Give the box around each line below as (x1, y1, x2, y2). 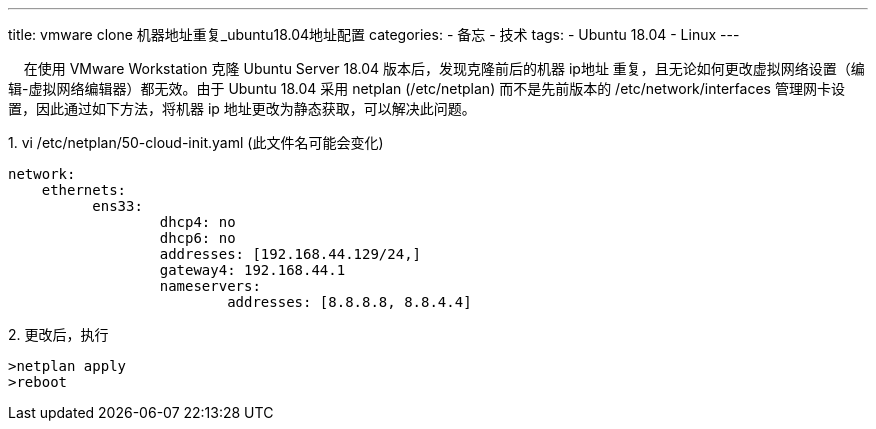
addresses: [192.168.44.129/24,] (159, 246, 422, 262)
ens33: (92, 198, 143, 214)
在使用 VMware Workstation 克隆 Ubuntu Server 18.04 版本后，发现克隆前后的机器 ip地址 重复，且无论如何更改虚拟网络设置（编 (23, 60, 865, 77)
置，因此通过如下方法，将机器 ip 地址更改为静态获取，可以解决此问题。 (8, 100, 476, 117)
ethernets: (41, 182, 127, 198)
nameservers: (159, 278, 261, 294)
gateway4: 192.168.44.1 (159, 262, 346, 278)
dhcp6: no (159, 230, 236, 246)
